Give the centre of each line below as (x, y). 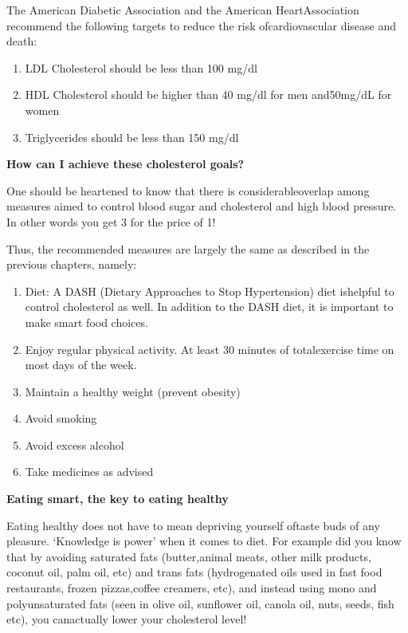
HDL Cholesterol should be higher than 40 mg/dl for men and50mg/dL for (208, 94)
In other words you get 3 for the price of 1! (111, 221)
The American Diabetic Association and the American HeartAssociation (183, 10)
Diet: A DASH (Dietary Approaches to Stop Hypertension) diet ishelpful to (210, 291)
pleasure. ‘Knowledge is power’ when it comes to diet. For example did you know (204, 541)
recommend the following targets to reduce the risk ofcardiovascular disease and (202, 25)
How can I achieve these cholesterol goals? (126, 164)
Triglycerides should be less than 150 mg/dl (132, 137)
